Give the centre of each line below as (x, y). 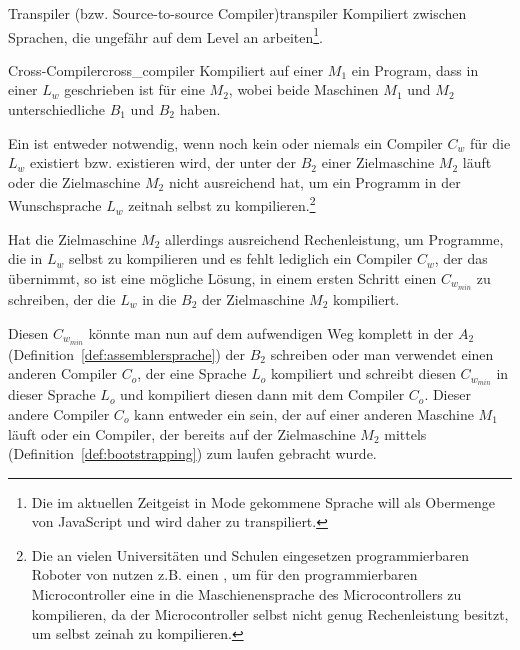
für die (490, 142)
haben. (200, 109)
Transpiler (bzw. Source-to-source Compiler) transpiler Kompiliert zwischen (237, 13)
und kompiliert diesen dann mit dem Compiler (262, 394)
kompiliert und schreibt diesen (363, 373)
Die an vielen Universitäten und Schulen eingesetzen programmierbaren (250, 554)
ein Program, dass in (415, 69)
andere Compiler (59, 413)
